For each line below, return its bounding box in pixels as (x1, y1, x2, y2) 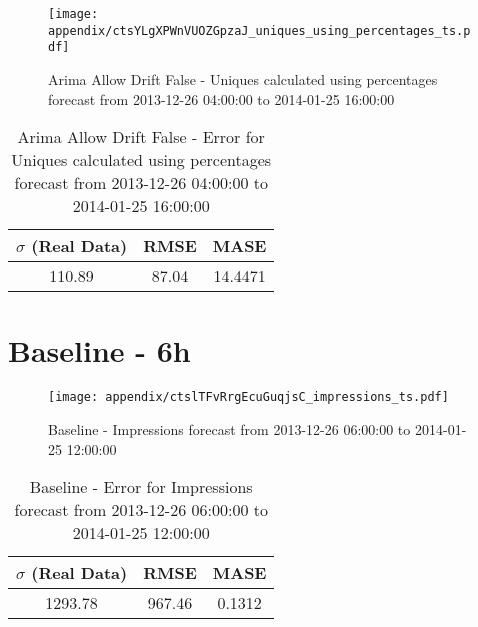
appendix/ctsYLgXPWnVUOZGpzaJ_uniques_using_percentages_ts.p (48, 23, 471, 38)
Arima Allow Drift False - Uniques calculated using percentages (48, 68, 438, 89)
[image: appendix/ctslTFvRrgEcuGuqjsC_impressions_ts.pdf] (48, 390, 449, 405)
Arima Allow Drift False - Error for (17, 125, 265, 149)
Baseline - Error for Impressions (29, 475, 253, 499)
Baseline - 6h (8, 330, 191, 371)
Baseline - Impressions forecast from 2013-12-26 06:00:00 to (48, 418, 411, 439)
